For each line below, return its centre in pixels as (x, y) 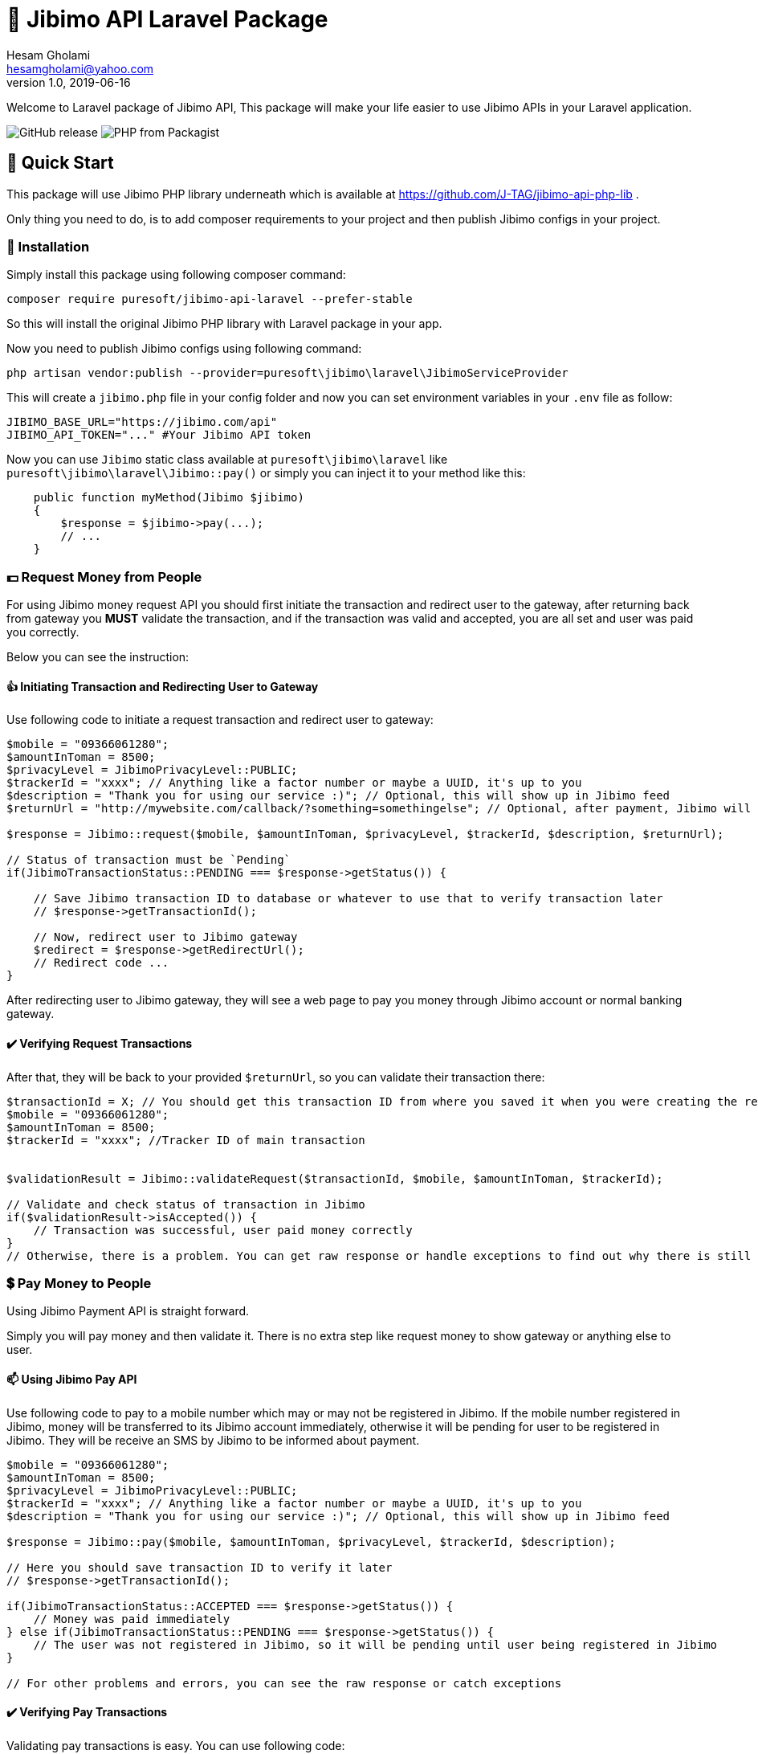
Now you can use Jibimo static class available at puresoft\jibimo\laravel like (227, 460)
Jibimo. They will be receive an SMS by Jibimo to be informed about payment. (213, 1440)
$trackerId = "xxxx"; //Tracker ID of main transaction (186, 1140)
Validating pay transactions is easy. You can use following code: (176, 1745)
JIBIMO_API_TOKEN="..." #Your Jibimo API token (159, 435)
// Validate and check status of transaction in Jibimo (186, 1204)
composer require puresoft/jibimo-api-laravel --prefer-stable (210, 299)
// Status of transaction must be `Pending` (149, 860)
